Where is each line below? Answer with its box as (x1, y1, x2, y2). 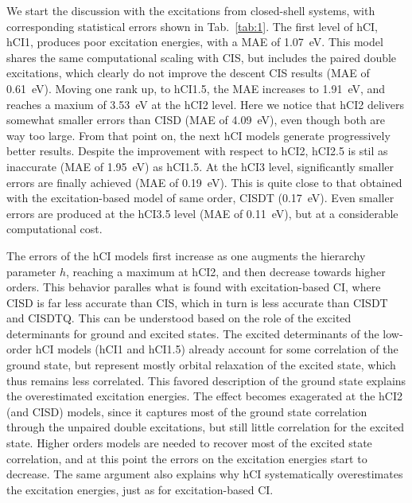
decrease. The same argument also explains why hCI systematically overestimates (6, 466, 403, 482)
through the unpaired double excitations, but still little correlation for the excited (6, 419, 405, 435)
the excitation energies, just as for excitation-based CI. (6, 481, 274, 497)
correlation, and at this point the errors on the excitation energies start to (6, 450, 367, 466)
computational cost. (6, 220, 103, 237)
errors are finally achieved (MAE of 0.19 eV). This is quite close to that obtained (6, 174, 402, 190)
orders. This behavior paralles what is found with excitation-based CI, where (6, 279, 381, 295)
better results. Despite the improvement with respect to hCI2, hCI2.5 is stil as (6, 142, 388, 159)
